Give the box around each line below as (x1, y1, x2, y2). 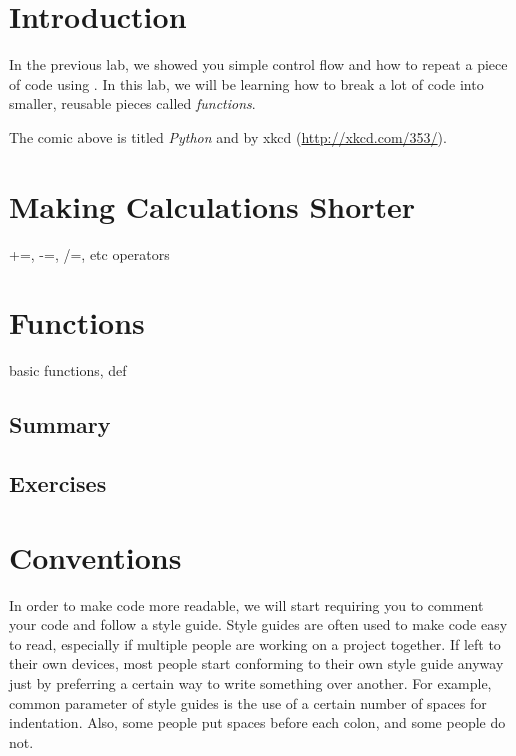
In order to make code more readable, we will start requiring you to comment (9, 594, 484, 615)
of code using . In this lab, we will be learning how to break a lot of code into (9, 73, 484, 94)
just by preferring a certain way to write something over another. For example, (9, 673, 492, 693)
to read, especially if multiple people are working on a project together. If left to (9, 633, 501, 654)
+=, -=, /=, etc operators (9, 243, 170, 264)
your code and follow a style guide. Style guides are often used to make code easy (9, 614, 508, 635)
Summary (9, 409, 111, 440)
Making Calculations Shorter (9, 185, 416, 226)
